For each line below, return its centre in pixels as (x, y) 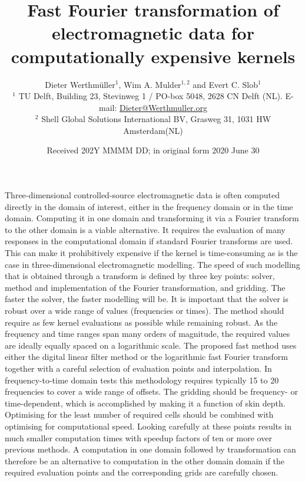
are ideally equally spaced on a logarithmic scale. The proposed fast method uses (151, 345)
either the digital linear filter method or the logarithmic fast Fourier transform (147, 357)
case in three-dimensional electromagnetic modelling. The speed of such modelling (152, 264)
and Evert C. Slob (225, 84)
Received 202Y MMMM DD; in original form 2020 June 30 (153, 150)
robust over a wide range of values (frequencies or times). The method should (145, 310)
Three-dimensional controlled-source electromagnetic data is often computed (142, 195)
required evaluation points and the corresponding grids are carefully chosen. (142, 472)
